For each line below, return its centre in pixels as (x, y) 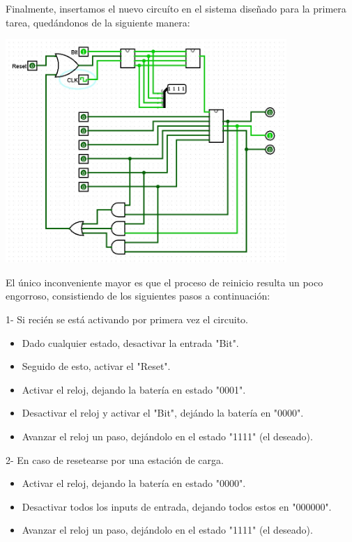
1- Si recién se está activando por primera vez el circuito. (127, 319)
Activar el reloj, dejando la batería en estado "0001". (134, 389)
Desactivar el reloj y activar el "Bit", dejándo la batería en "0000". (163, 413)
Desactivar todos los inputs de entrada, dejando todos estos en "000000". (177, 506)
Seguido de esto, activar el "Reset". (96, 366)
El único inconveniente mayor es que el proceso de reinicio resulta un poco (164, 282)
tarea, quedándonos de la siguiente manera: (98, 22)
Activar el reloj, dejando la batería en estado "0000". (134, 483)
